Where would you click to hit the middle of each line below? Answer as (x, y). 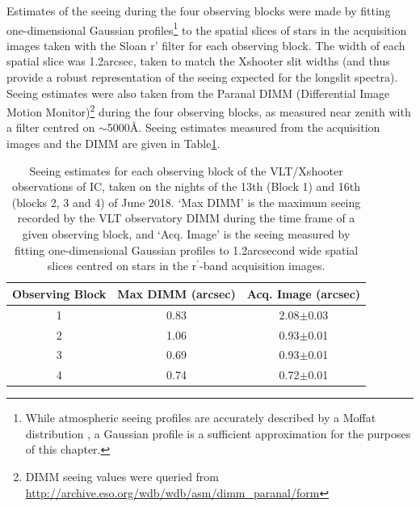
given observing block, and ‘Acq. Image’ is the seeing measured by (186, 234)
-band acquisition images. (262, 266)
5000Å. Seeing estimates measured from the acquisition (244, 127)
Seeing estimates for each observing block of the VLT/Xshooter (186, 170)
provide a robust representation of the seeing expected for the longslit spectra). (202, 77)
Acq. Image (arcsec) (304, 293)
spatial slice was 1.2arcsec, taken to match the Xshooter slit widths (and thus (198, 61)
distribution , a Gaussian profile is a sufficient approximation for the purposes (218, 433)
